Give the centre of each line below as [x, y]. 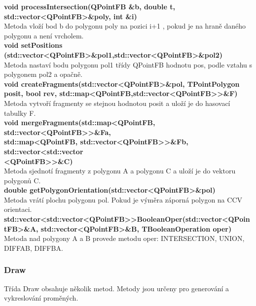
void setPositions [33, 45]
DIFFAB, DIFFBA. [34, 248]
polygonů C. [22, 180]
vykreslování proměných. [41, 298]
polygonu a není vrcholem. [44, 35]
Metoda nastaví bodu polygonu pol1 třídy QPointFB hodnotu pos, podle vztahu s [128, 64]
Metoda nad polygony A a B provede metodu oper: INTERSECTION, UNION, [124, 238]
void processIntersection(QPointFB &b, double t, [90, 6]
